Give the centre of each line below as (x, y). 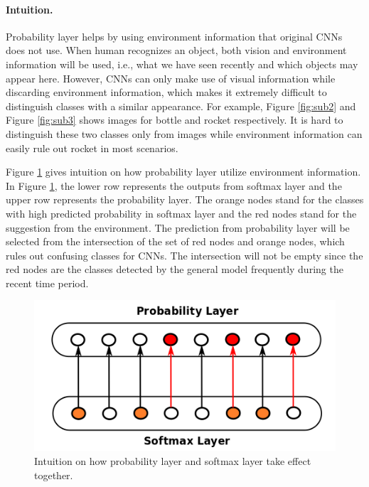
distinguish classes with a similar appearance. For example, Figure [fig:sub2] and (181, 106)
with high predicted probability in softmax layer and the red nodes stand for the (181, 213)
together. (54, 475)
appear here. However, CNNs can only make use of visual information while (171, 78)
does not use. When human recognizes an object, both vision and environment (176, 50)
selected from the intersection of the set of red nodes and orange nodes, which (175, 241)
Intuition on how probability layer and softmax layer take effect (173, 461)
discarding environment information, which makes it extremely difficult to (166, 92)
